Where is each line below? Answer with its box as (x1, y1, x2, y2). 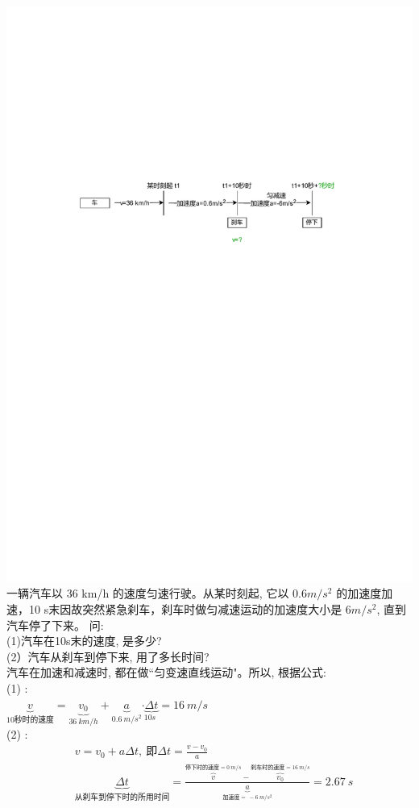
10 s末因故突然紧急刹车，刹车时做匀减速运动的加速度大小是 (28, 601, 342, 617)
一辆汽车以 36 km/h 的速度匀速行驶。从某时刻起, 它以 (6, 585, 289, 602)
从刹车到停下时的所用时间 (74, 793, 170, 802)
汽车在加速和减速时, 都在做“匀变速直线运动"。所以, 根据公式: (6, 664, 326, 681)
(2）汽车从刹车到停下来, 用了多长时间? (6, 648, 209, 664)
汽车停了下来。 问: (6, 616, 104, 633)
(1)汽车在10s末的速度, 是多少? (6, 632, 162, 649)
